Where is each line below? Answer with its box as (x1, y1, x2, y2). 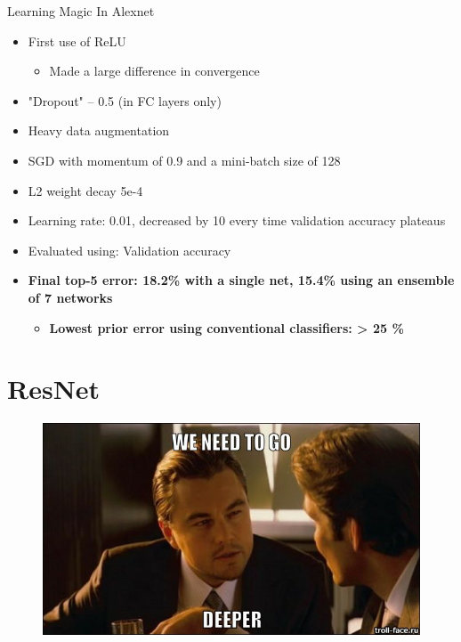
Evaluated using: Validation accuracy (28, 240, 231, 259)
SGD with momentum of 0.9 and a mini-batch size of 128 (28, 150, 341, 169)
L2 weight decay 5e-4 (28, 181, 143, 199)
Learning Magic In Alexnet (7, 2, 155, 20)
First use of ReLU (28, 31, 126, 50)
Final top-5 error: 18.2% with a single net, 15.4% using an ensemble (28, 271, 455, 289)
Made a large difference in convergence (49, 61, 260, 80)
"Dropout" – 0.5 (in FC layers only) (28, 91, 222, 110)
